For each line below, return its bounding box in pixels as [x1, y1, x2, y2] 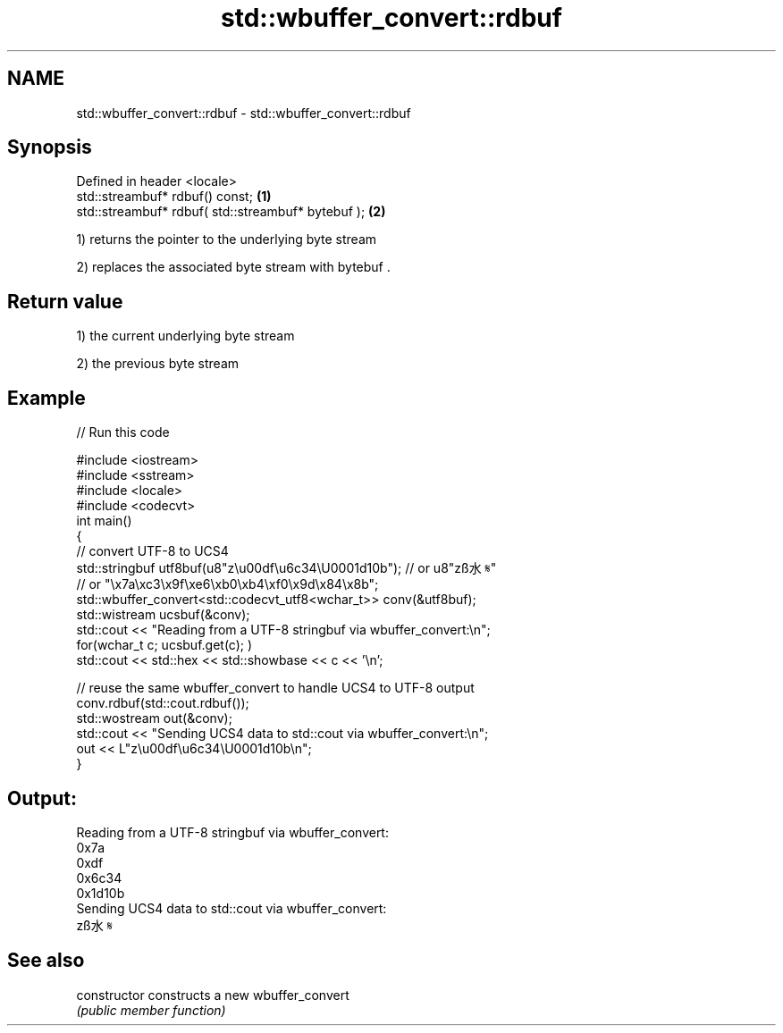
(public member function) [76, 1002, 226, 1018]
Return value [7, 290, 123, 313]
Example [7, 386, 86, 409]
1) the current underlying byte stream [76, 328, 295, 344]
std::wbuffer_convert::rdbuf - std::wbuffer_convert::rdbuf [76, 105, 411, 121]
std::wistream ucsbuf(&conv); [76, 607, 250, 623]
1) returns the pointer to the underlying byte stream [76, 231, 377, 248]
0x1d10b [76, 885, 125, 901]
